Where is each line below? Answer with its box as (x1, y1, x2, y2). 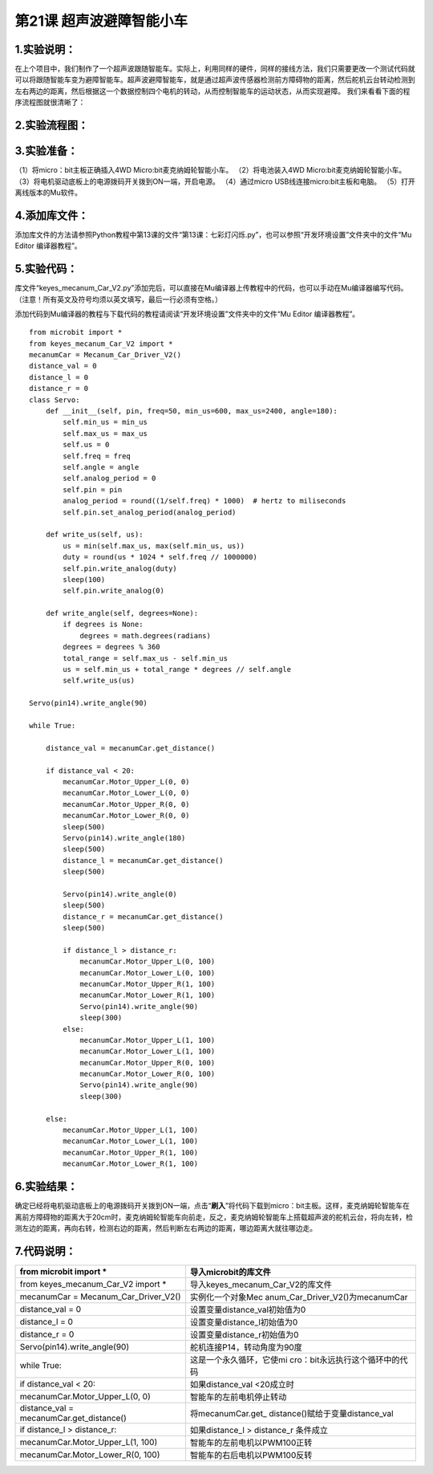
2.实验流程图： (14, 119, 89, 132)
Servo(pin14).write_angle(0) (63, 890, 178, 898)
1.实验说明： (14, 43, 76, 56)
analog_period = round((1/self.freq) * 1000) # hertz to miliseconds (63, 496, 346, 506)
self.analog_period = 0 (63, 474, 156, 483)
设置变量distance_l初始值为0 (189, 1317, 298, 1328)
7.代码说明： (14, 1244, 76, 1258)
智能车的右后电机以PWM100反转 (189, 1449, 313, 1460)
